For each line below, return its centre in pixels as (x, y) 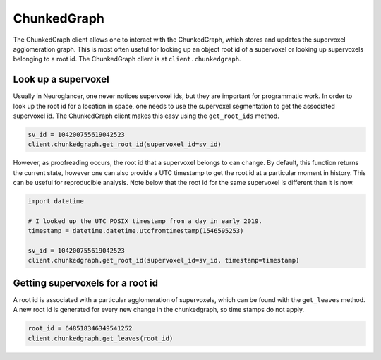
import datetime (56, 202)
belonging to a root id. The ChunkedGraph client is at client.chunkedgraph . (127, 59)
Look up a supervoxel (61, 79)
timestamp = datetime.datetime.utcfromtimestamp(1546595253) (136, 231)
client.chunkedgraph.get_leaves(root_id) (101, 338)
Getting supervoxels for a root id (86, 283)
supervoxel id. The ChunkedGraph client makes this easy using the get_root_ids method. (146, 116)
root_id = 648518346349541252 (80, 329)
